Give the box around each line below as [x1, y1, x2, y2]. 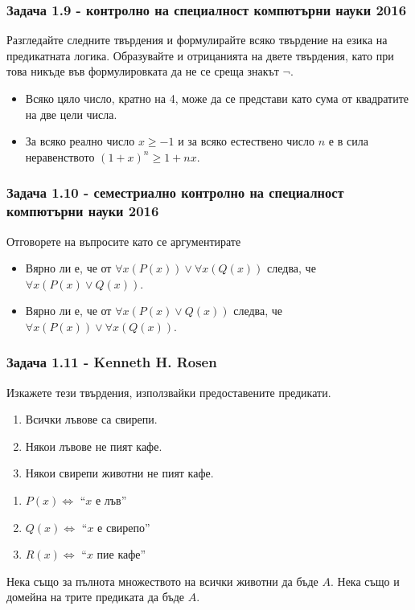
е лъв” [95, 492, 127, 509]
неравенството [25, 148, 95, 165]
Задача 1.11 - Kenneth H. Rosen [6, 352, 217, 372]
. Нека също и [330, 572, 400, 589]
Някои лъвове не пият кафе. [25, 437, 162, 454]
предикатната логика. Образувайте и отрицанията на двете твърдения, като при [6, 47, 394, 63]
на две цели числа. [25, 105, 117, 122]
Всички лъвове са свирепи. [25, 411, 158, 428]
